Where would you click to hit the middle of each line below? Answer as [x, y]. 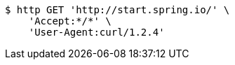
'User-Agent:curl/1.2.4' [96, 32]
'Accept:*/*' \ [70, 21]
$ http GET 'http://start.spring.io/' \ [117, 10]
